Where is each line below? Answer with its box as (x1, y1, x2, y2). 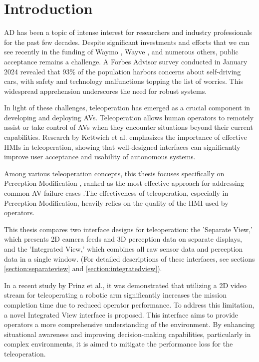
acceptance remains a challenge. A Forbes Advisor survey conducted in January (4, 56, 248, 66)
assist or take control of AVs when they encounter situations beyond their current (4, 122, 253, 132)
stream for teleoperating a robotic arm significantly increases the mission (4, 290, 227, 300)
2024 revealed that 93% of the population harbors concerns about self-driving (4, 66, 241, 76)
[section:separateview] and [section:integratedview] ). (4, 263, 162, 274)
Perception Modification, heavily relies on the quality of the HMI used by (4, 197, 229, 208)
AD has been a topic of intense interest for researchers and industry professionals (4, 27, 252, 37)
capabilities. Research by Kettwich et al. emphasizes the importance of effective (4, 132, 247, 142)
